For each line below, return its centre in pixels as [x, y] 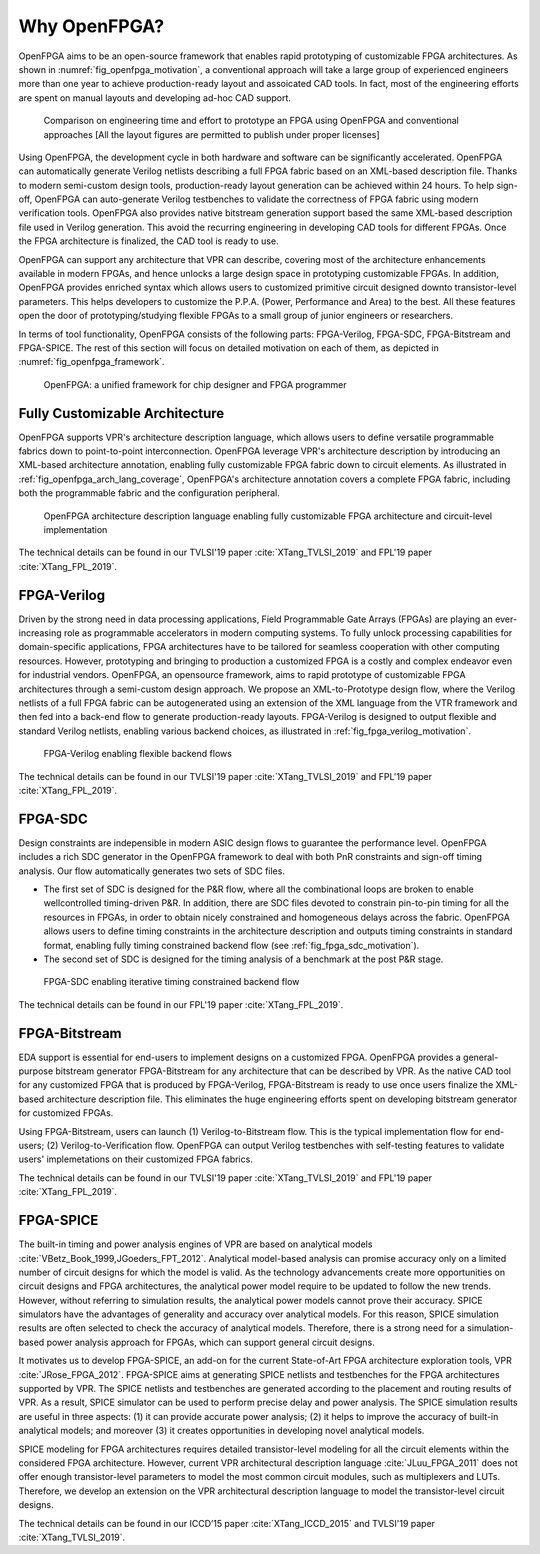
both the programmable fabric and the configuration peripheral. [149, 493]
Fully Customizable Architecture [121, 413]
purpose [36, 1071]
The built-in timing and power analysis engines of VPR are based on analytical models [195, 1244]
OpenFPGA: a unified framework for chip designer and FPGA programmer [195, 384]
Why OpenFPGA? [91, 26]
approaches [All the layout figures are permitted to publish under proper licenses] [211, 134]
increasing [40, 633]
